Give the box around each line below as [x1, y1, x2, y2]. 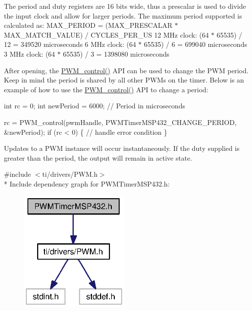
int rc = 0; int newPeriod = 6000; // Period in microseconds [4, 101, 185, 111]
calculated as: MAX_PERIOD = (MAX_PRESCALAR [4, 20, 172, 30]
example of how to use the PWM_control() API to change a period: [4, 84, 209, 94]
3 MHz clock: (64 [4, 48, 55, 59]
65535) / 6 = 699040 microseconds [144, 39, 247, 49]
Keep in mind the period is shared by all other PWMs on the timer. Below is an [4, 75, 244, 85]
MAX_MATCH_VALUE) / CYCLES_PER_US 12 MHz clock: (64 [4, 29, 209, 40]
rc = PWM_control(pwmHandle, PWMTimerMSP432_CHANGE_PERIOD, [4, 117, 237, 127]
